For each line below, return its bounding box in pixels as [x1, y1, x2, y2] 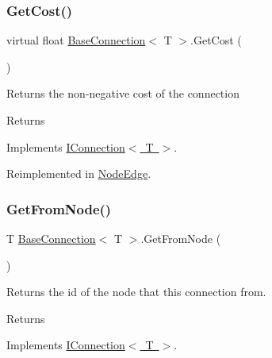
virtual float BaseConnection [6, 32, 146, 48]
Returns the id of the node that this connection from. [6, 283, 266, 300]
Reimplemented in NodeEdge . [6, 165, 151, 182]
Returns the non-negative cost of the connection [6, 85, 239, 102]
